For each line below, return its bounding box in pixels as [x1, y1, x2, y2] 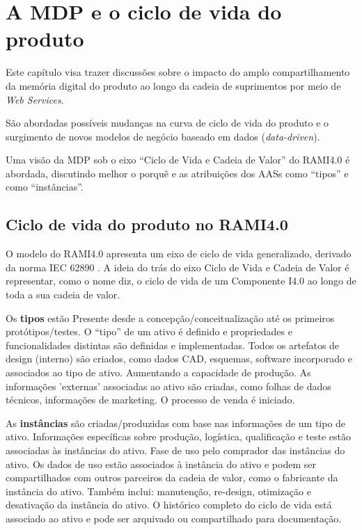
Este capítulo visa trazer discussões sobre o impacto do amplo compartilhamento [6, 65, 350, 79]
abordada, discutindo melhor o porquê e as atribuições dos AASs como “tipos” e [6, 166, 349, 180]
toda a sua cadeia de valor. [6, 287, 120, 302]
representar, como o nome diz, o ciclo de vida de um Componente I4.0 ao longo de [6, 273, 356, 288]
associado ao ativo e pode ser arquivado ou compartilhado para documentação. [6, 511, 342, 525]
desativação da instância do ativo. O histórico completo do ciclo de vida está [6, 497, 332, 512]
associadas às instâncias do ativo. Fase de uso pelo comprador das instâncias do [6, 442, 345, 457]
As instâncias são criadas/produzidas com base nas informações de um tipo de [6, 415, 346, 430]
